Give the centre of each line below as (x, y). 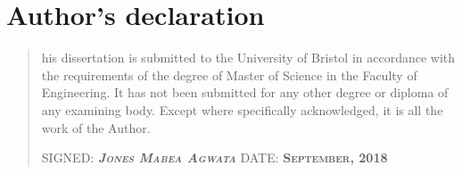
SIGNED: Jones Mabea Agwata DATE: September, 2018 (214, 157)
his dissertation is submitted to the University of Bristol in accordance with (248, 58)
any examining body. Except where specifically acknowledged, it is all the (242, 109)
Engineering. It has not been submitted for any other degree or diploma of (245, 92)
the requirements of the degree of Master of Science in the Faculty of (229, 75)
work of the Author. (96, 127)
